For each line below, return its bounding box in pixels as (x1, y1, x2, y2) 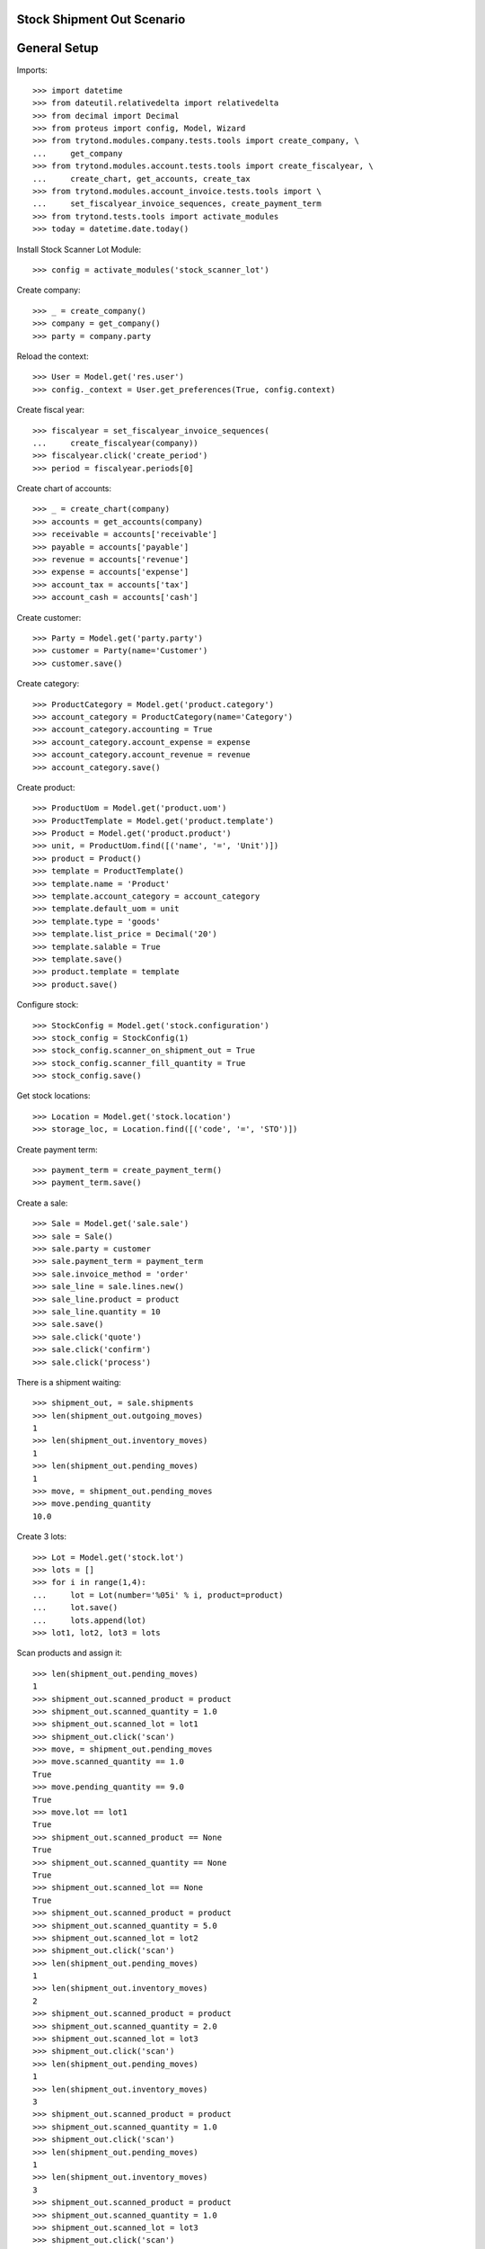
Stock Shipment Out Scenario (16, 12, 186, 27)
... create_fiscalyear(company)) (32, 437, 199, 448)
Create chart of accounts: (16, 483, 112, 494)
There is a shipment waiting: (16, 1376, 121, 1387)
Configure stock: (16, 999, 79, 1010)
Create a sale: (16, 1197, 68, 1208)
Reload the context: (16, 351, 89, 362)
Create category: (16, 678, 80, 689)
